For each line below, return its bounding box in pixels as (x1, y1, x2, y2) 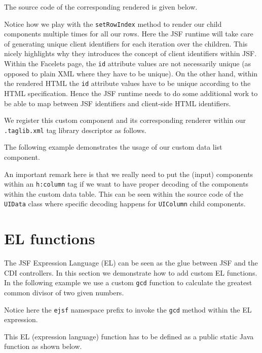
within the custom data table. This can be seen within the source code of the (4, 188, 244, 199)
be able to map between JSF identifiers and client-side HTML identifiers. (4, 98, 231, 108)
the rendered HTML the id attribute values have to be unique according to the (4, 78, 251, 89)
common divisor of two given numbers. (4, 287, 124, 298)
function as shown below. (4, 341, 82, 351)
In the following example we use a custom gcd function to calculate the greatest (4, 277, 252, 288)
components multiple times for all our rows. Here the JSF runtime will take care (4, 28, 253, 39)
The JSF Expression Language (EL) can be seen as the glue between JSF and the (4, 257, 258, 268)
